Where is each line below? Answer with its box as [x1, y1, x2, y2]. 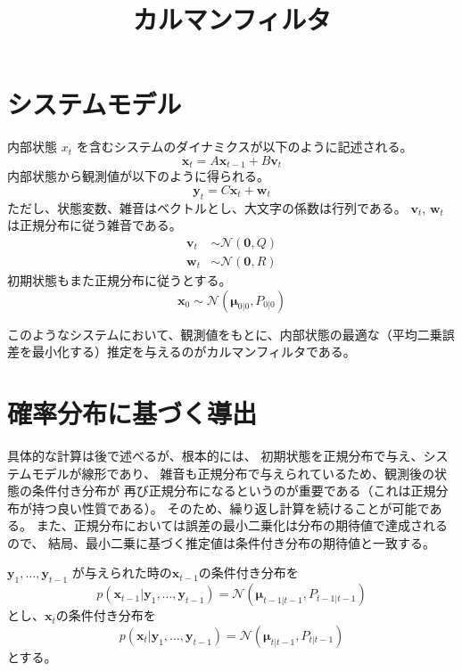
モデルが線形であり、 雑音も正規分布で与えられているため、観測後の [31, 463, 435, 482]
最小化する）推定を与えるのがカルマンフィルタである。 [31, 342, 356, 361]
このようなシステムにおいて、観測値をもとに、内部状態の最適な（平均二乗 [7, 324, 442, 343]
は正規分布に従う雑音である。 [7, 216, 182, 234]
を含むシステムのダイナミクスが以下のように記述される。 [76, 137, 413, 156]
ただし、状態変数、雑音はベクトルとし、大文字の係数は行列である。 [7, 198, 407, 217]
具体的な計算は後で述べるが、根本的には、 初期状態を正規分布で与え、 [7, 446, 424, 464]
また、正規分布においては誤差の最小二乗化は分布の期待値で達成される [36, 516, 448, 535]
